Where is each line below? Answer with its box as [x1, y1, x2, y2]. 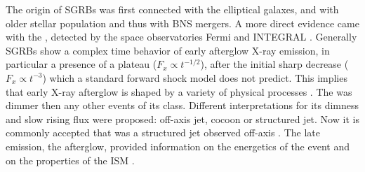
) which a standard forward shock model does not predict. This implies [42, 70, 347, 85]
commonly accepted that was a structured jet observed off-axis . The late [6, 125, 320, 140]
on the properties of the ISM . [6, 152, 135, 167]
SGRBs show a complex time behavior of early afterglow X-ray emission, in [6, 43, 330, 57]
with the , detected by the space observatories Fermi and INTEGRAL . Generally [6, 29, 357, 44]
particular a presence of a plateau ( [6, 57, 157, 71]
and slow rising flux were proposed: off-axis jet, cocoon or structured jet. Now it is [6, 111, 359, 126]
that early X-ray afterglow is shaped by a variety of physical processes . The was [6, 84, 352, 99]
